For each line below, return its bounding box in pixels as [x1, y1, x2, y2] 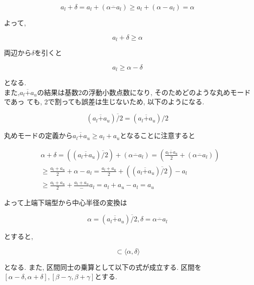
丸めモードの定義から [4, 130, 73, 141]
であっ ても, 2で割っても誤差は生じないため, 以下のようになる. [4, 96, 204, 107]
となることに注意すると [120, 130, 196, 141]
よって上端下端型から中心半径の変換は [4, 197, 127, 208]
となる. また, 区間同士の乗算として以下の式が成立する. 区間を [4, 261, 202, 272]
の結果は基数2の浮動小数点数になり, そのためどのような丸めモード [37, 87, 251, 97]
